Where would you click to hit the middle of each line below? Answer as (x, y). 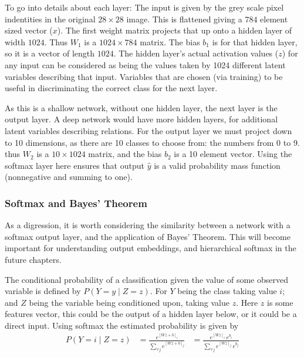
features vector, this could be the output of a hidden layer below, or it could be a (151, 314)
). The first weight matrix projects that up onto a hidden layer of (175, 30)
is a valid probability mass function (217, 165)
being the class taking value (227, 291)
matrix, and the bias (125, 154)
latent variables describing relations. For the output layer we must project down (148, 130)
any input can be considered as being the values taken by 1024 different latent (145, 64)
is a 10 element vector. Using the (233, 154)
